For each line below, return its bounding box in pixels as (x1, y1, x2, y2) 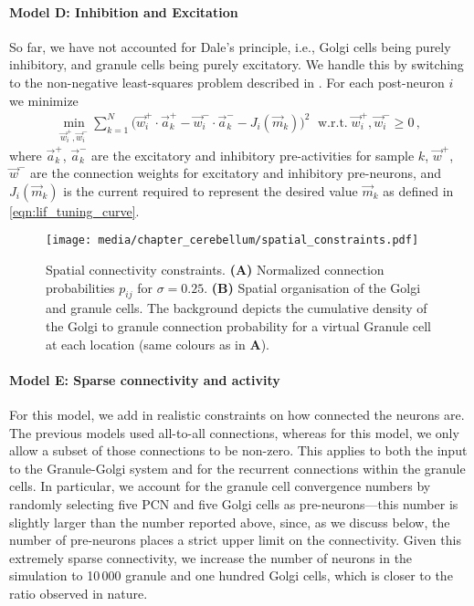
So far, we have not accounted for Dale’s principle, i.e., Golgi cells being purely (9, 37, 451, 56)
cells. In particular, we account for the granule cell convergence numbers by (9, 476, 431, 496)
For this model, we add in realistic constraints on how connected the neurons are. (9, 405, 465, 424)
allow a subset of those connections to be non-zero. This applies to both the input (9, 441, 468, 460)
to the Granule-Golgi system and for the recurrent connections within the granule (9, 458, 466, 477)
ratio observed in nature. (9, 583, 148, 602)
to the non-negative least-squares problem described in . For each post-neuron (9, 72, 445, 91)
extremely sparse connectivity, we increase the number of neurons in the (9, 548, 413, 567)
